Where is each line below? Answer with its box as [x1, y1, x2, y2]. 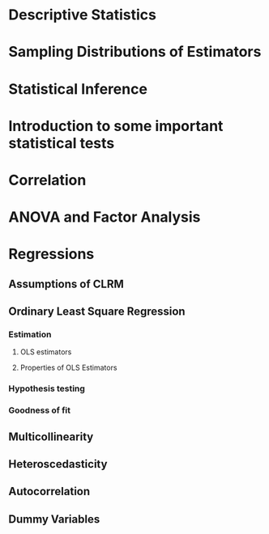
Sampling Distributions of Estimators [8, 43, 262, 61]
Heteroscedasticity [8, 457, 108, 471]
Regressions [8, 245, 95, 264]
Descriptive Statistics [8, 6, 156, 24]
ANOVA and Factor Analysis [8, 208, 201, 227]
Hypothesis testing [8, 383, 85, 394]
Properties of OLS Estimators [19, 362, 117, 373]
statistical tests [8, 133, 115, 152]
